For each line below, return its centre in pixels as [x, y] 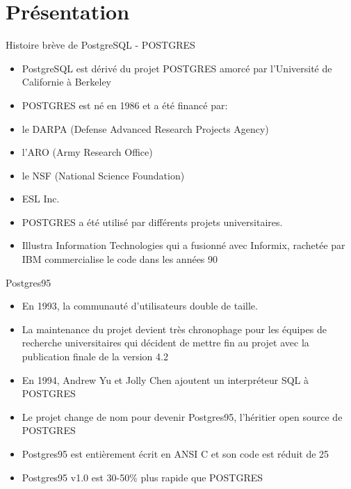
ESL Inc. [41, 199]
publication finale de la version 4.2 [95, 356]
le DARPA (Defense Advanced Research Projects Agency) [145, 128]
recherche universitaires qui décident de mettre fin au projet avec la [165, 343]
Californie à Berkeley [67, 82]
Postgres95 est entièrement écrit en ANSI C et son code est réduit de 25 [175, 454]
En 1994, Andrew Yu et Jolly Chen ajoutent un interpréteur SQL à [165, 379]
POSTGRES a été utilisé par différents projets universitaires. [152, 222]
